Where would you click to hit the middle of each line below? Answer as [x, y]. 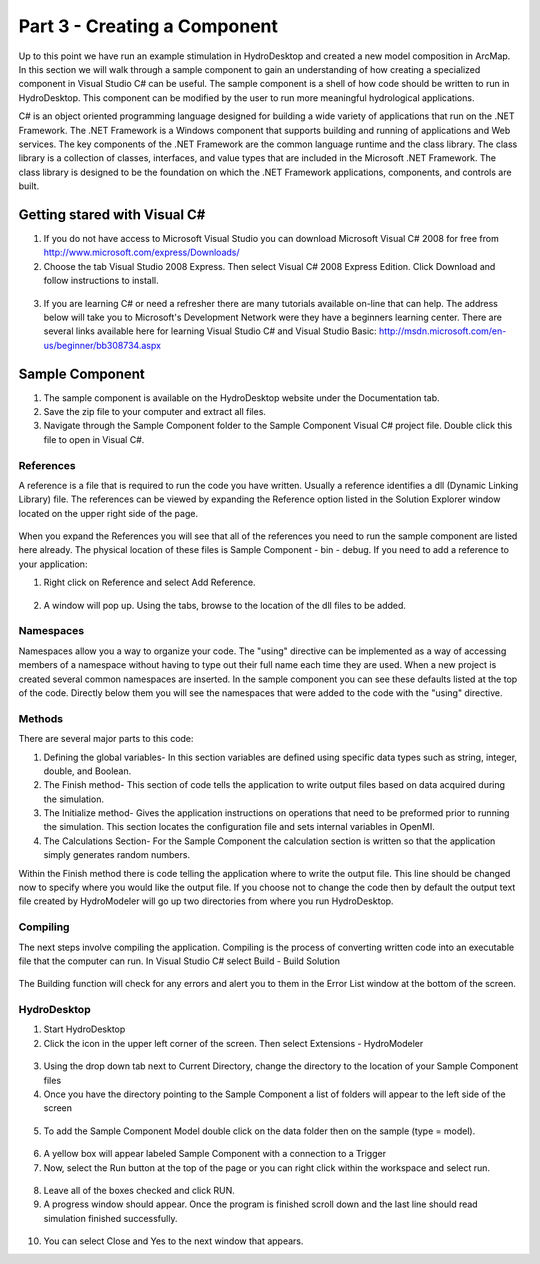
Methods [41, 718]
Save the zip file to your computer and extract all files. [155, 411]
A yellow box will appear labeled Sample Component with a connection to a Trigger [215, 1154]
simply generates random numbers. [116, 855]
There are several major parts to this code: [106, 739]
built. [29, 186]
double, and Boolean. [87, 771]
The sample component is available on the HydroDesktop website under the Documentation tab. [241, 397]
